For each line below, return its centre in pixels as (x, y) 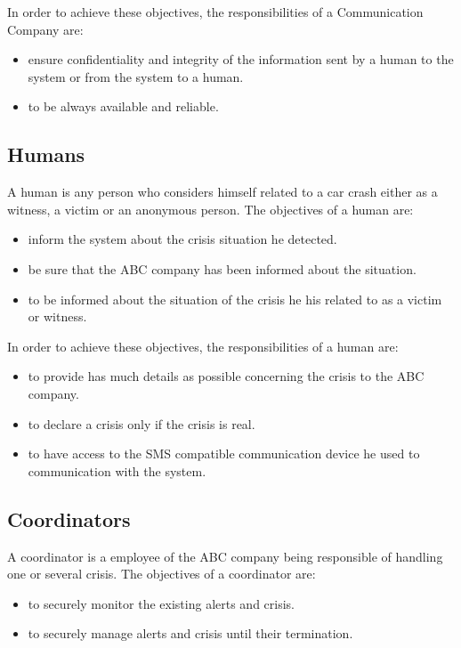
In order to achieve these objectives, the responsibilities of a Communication (215, 12)
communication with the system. (117, 470)
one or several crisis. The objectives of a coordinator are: (162, 574)
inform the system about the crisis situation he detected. (182, 239)
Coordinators (69, 518)
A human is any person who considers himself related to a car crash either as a (222, 192)
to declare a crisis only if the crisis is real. (142, 423)
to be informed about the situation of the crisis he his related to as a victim (235, 299)
